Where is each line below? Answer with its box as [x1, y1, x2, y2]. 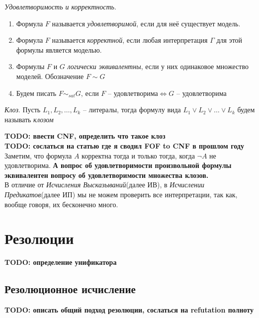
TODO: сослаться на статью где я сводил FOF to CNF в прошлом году [4, 140, 244, 151]
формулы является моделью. [16, 44, 102, 55]
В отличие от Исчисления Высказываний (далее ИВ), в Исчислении [4, 179, 204, 190]
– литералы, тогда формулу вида [83, 104, 181, 115]
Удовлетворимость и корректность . [4, 1, 116, 11]
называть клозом [4, 114, 54, 124]
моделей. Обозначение [16, 71, 84, 81]
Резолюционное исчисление [4, 281, 136, 297]
